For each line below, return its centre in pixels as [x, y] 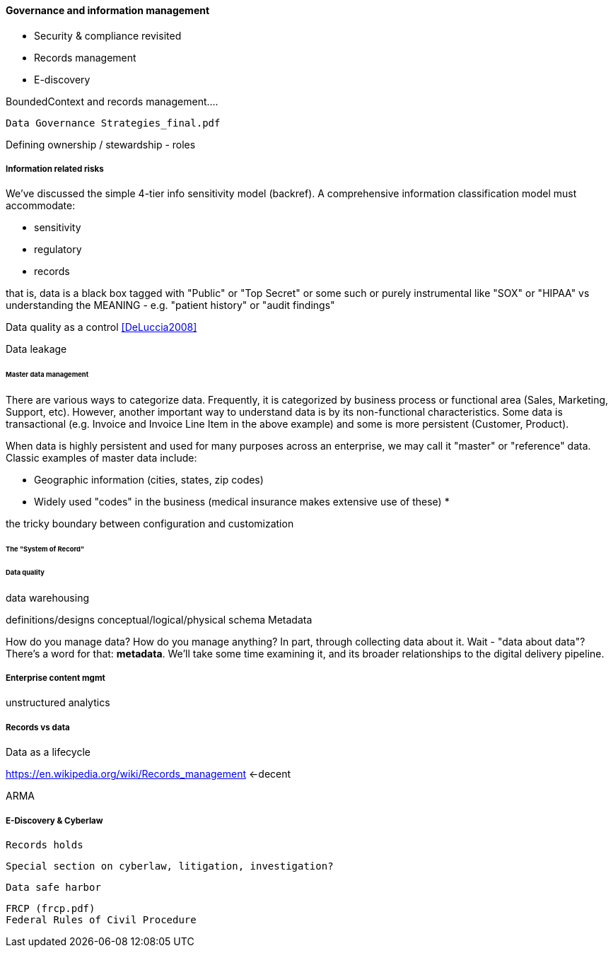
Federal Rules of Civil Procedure [101, 919]
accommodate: [41, 206]
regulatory [58, 250]
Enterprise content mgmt [56, 678]
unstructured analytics [58, 703]
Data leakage [36, 349]
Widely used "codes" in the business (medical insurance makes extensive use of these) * [242, 502]
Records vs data [38, 727]
